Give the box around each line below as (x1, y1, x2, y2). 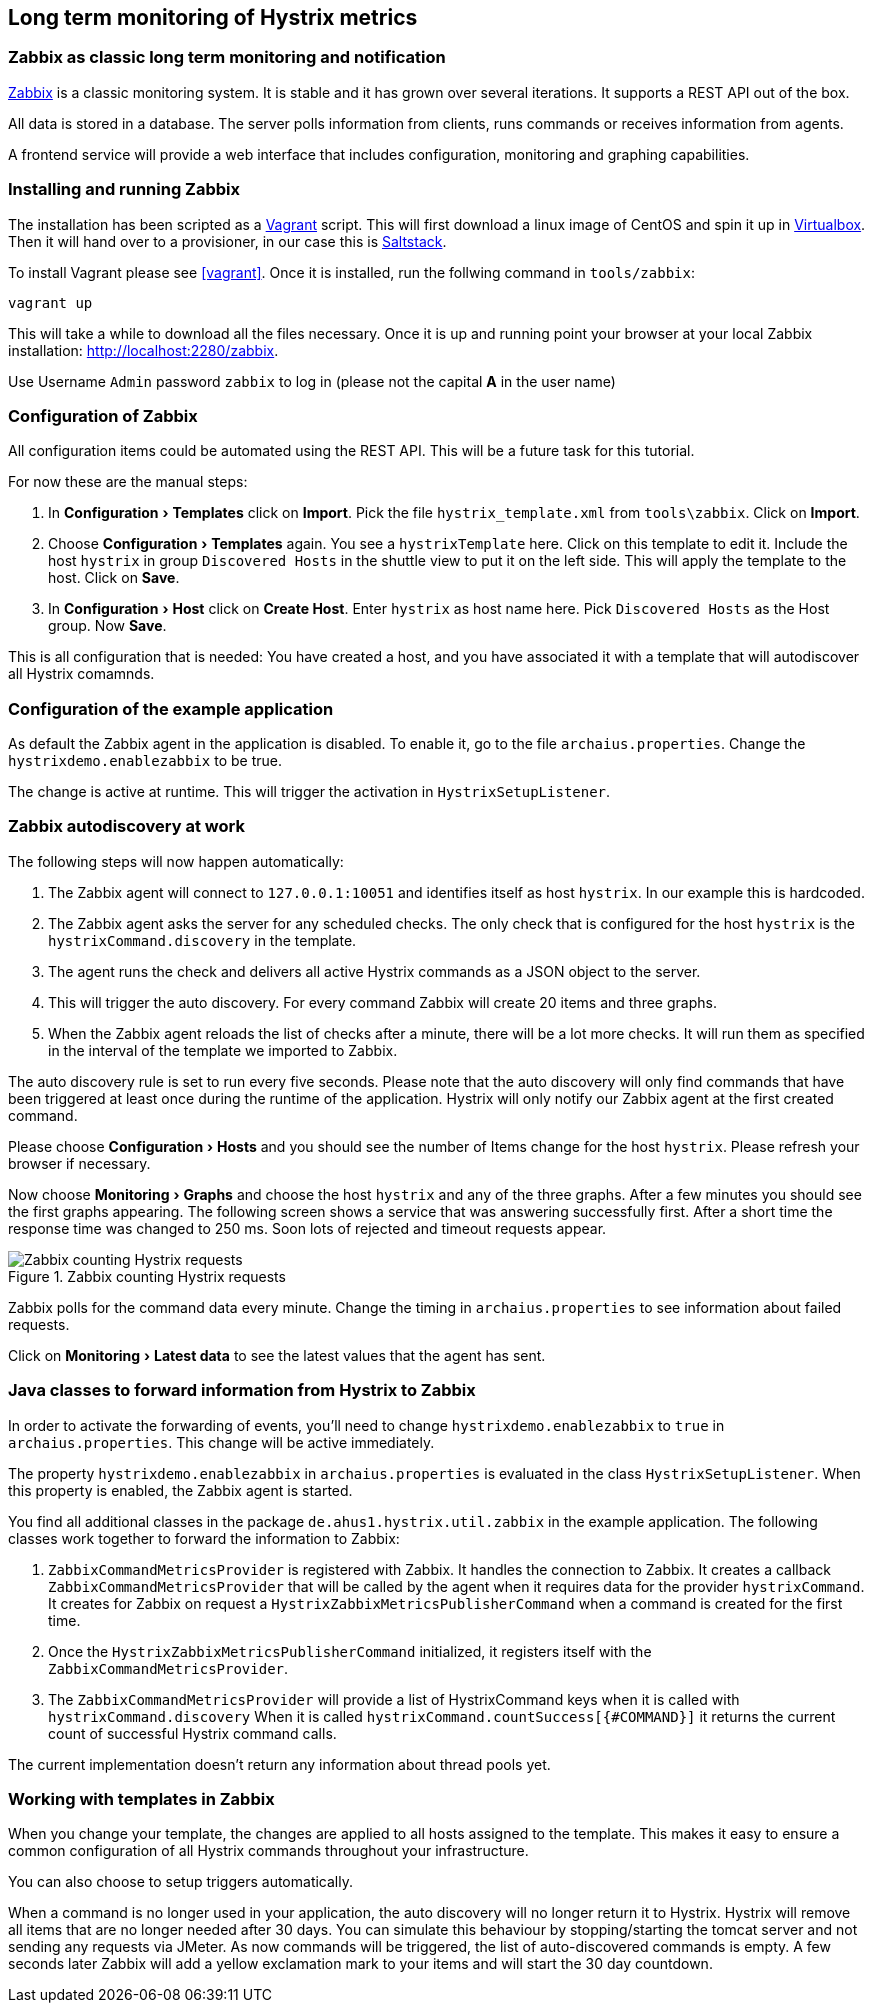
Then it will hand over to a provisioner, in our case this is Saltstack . (8, 232, 447, 250)
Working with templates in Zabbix (8, 1788, 275, 1809)
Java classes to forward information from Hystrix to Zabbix (8, 1380, 476, 1401)
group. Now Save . (48, 617, 167, 635)
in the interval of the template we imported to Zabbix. (48, 1041, 398, 1059)
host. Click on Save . (48, 569, 180, 587)
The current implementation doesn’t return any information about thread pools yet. (8, 1755, 551, 1773)
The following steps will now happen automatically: (8, 852, 344, 870)
